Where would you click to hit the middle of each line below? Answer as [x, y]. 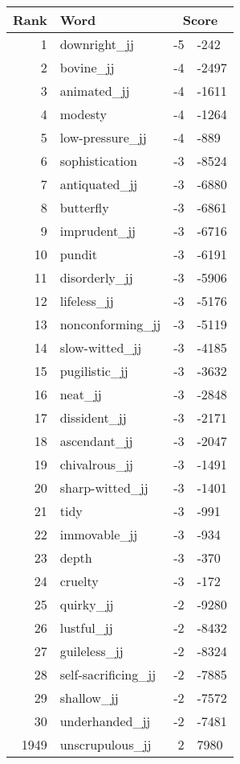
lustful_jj [86, 628]
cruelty [79, 581]
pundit [78, 254]
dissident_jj [93, 417]
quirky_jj [87, 604]
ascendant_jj [96, 441]
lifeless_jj [87, 301]
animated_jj [95, 91]
